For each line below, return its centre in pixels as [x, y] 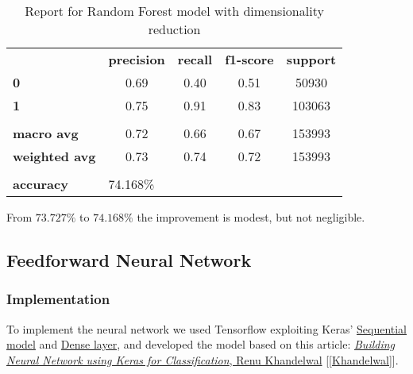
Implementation [58, 299]
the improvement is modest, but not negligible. [251, 217]
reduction [174, 29]
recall [195, 59]
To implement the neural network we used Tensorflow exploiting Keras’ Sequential [206, 328]
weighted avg [54, 156]
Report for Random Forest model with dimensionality [174, 11]
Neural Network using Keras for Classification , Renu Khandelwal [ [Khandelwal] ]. [203, 359]
